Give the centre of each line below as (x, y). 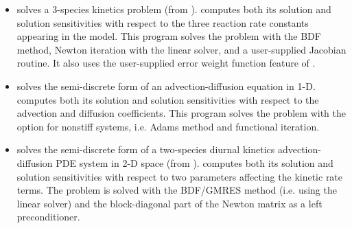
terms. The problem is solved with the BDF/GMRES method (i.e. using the (177, 190)
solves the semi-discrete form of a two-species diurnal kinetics (146, 149)
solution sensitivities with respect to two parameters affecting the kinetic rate (180, 176)
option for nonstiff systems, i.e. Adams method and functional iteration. (168, 126)
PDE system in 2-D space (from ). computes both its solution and (195, 162)
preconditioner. (48, 217)
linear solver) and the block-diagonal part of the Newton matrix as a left (169, 203)
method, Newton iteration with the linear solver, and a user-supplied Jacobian (181, 49)
